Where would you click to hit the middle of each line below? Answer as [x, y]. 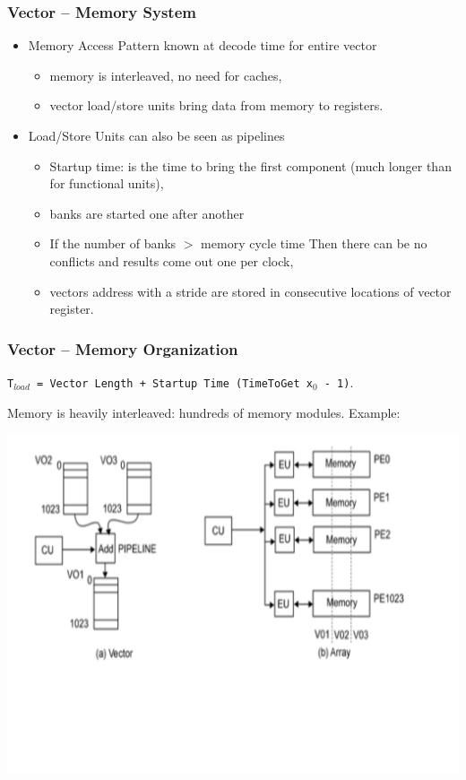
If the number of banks [113, 243]
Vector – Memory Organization [123, 348]
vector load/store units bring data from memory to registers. [216, 105]
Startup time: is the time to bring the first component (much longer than [250, 165]
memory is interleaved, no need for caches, [166, 75]
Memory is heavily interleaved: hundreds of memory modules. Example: [204, 412]
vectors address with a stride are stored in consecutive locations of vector [250, 291]
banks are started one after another [147, 213]
